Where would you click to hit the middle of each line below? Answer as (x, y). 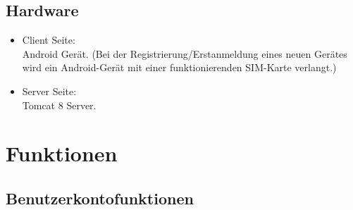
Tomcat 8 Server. (59, 105)
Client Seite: (49, 40)
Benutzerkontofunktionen (100, 198)
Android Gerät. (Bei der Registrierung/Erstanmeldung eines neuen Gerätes (185, 53)
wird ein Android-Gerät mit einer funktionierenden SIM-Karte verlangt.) (179, 67)
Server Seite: (49, 91)
